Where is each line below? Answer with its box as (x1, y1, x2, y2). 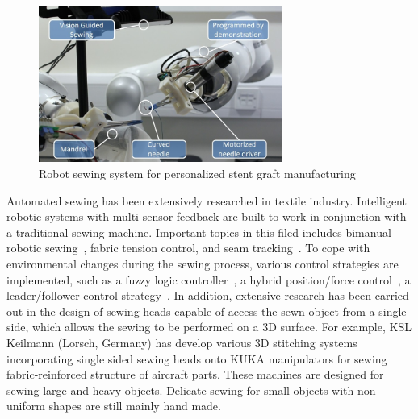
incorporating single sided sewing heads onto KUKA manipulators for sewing (6, 350, 387, 367)
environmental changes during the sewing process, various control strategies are (6, 255, 399, 272)
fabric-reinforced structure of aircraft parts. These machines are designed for (6, 366, 384, 383)
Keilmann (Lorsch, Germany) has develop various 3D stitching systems (6, 334, 357, 351)
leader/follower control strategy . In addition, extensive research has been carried (6, 287, 409, 304)
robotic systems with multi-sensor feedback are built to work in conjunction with (6, 208, 407, 225)
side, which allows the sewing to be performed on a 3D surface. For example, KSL (6, 318, 412, 335)
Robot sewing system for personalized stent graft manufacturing (39, 164, 356, 181)
